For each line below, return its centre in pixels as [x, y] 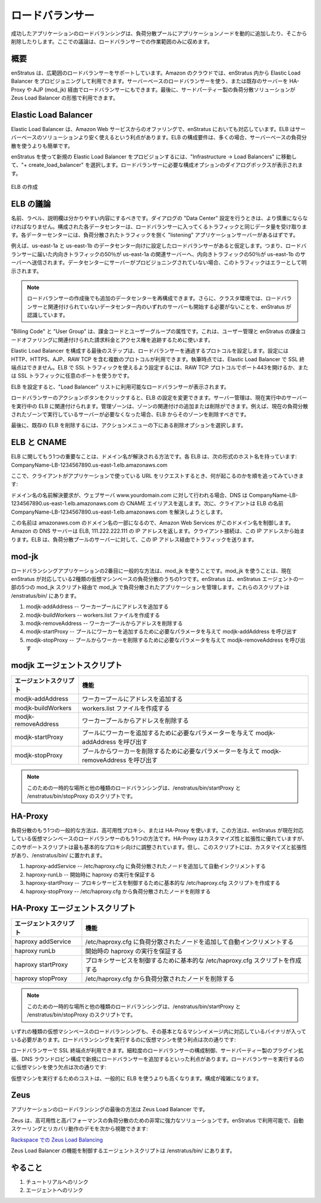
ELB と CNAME [39, 442]
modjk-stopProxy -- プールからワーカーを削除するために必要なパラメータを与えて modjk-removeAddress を [158, 640]
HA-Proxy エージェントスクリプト [73, 908]
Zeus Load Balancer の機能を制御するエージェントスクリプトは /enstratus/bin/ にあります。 [123, 1151]
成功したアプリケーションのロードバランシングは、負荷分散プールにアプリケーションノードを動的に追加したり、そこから [159, 33]
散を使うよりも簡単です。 [42, 145]
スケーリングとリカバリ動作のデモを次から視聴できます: [80, 1129]
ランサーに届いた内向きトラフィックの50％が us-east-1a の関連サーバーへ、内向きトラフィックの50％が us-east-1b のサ [158, 254]
